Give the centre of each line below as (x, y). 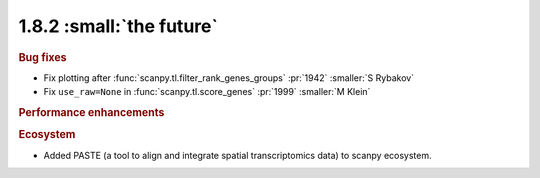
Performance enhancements (91, 112)
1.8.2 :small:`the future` (118, 26)
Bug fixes (42, 57)
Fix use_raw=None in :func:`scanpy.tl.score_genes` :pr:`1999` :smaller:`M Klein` (207, 92)
